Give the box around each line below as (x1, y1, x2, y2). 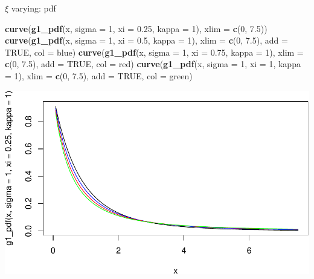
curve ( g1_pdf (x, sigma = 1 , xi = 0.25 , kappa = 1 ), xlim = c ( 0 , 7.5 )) (5, 22, 268, 34)
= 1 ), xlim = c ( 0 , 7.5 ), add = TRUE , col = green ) (5, 69, 193, 82)
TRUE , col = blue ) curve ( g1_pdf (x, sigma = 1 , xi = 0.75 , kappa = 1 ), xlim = (5, 45, 304, 58)
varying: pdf (11, 2, 56, 14)
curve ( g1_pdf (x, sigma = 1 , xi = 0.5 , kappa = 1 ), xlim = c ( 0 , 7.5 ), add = (5, 34, 288, 47)
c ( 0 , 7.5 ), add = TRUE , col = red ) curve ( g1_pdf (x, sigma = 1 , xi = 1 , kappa (5, 57, 301, 70)
